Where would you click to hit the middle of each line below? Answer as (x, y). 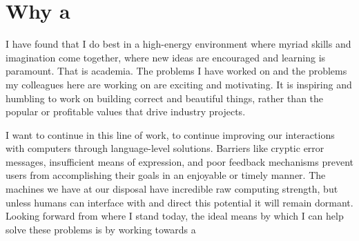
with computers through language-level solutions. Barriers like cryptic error (165, 148)
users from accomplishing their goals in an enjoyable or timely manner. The (166, 175)
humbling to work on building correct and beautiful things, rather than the (165, 98)
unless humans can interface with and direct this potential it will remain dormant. (179, 202)
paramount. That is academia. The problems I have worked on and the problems (176, 71)
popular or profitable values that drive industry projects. (126, 112)
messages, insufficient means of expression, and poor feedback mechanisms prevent (179, 161)
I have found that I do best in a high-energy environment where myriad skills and (178, 44)
